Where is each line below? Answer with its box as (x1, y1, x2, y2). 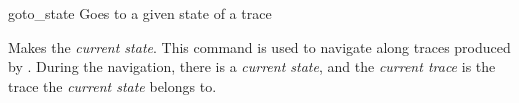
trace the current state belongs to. (8, 75, 217, 96)
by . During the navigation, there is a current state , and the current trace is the (8, 56, 496, 77)
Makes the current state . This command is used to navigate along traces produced (8, 36, 511, 57)
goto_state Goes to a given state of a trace (8, 3, 272, 23)
